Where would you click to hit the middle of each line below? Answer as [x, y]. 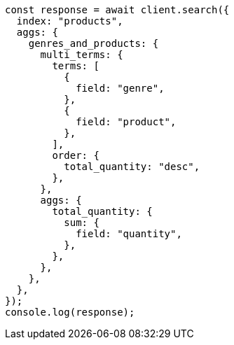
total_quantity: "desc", [132, 167]
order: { [76, 155]
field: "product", [126, 122]
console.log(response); [70, 312]
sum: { [82, 223]
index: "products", [70, 21]
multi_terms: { [82, 55]
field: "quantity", [129, 234]
